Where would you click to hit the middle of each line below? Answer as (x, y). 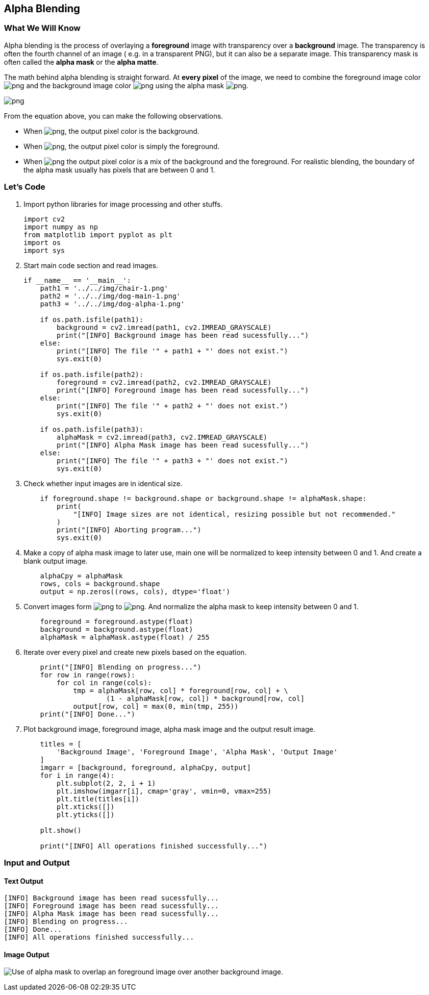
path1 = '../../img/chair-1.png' (104, 288)
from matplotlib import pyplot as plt (98, 235)
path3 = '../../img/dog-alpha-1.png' (112, 304)
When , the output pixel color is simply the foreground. (122, 146)
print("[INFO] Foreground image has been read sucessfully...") (183, 390)
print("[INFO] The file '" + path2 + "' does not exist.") (172, 406)
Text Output (24, 881)
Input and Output (37, 862)
